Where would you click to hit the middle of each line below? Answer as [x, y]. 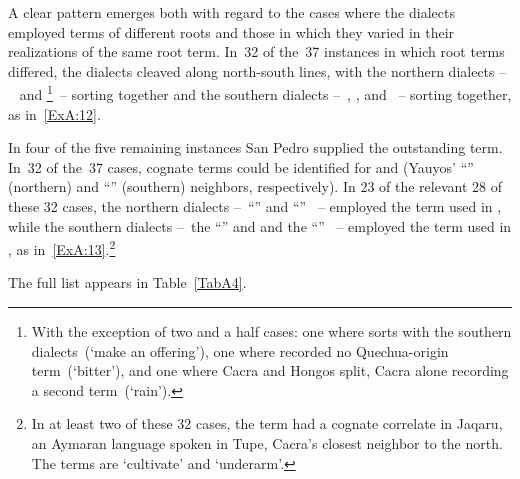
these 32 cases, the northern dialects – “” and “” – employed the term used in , [255, 206]
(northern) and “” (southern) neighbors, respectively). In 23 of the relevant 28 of [255, 186]
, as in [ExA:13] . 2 [62, 247]
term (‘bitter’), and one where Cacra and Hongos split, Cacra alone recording [270, 370]
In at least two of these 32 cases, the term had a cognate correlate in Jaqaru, [267, 423]
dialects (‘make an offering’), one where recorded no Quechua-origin [240, 350]
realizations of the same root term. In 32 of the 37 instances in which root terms [256, 51]
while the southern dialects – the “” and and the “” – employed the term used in [260, 225]
